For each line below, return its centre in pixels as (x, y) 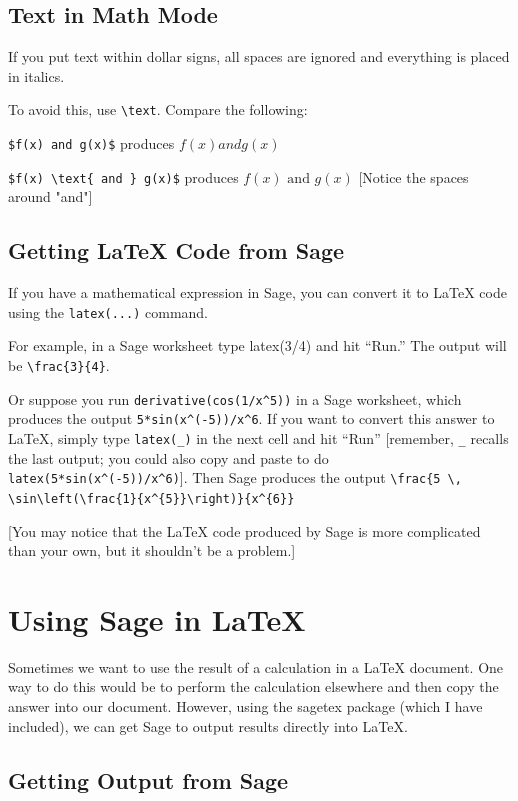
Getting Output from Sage (148, 779)
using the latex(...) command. (108, 311)
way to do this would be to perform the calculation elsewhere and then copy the (253, 686)
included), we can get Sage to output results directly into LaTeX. (208, 725)
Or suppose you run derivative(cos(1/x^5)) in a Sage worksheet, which (235, 398)
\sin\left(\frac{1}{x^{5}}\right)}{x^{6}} (151, 498)
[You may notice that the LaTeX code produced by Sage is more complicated (244, 530)
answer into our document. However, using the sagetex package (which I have (245, 706)
